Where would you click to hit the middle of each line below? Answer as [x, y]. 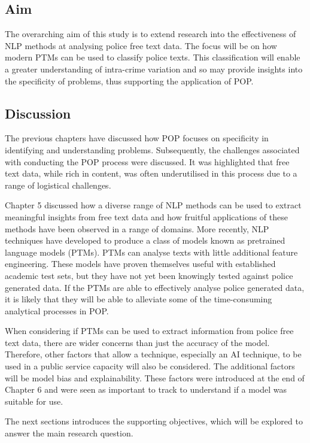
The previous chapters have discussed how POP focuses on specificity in [137, 138]
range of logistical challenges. [58, 185]
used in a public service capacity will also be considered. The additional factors [150, 366]
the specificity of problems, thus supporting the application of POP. [129, 81]
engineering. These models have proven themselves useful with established [140, 264]
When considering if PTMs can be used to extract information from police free [149, 331]
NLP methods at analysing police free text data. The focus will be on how [141, 45]
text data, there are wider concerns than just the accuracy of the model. [137, 342]
